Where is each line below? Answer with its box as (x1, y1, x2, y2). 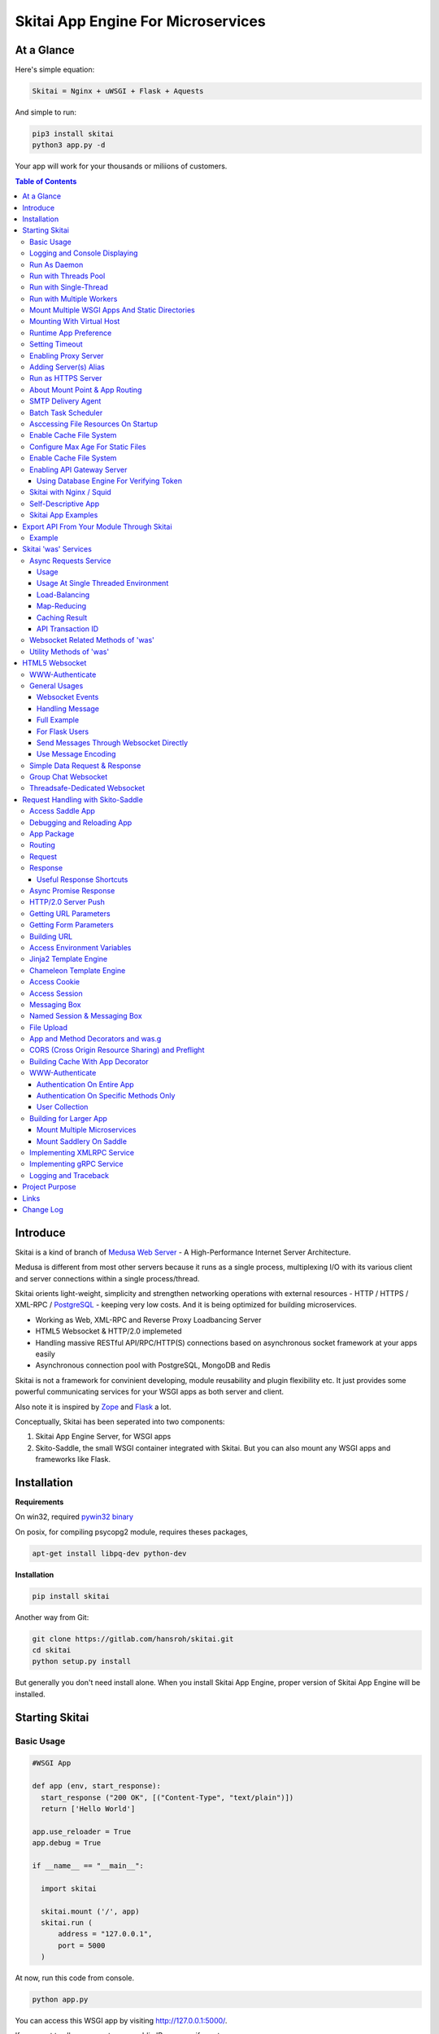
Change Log (22, 1204, 64, 1214)
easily (35, 1349, 56, 1359)
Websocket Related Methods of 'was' (29, 635, 154, 645)
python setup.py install (32, 1656, 132, 1666)
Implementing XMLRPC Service (29, 1147, 134, 1157)
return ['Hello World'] (41, 1804, 136, 1814)
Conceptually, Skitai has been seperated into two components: (15, 1416, 225, 1426)
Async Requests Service (29, 556, 111, 565)
